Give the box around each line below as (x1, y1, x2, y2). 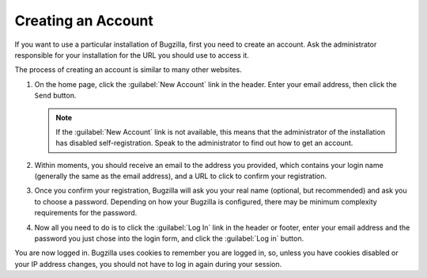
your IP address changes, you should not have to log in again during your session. (14, 259, 282, 268)
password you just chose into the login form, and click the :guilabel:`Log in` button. (34, 234, 304, 243)
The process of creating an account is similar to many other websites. (14, 65, 242, 74)
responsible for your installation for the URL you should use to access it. (14, 50, 249, 59)
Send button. (34, 91, 77, 101)
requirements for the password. (34, 208, 138, 218)
